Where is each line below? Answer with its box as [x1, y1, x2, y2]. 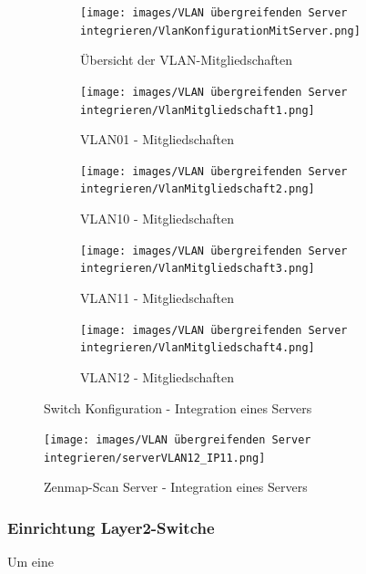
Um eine [7, 552, 54, 571]
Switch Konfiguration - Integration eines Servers [44, 398, 312, 417]
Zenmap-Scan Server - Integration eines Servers [44, 477, 308, 496]
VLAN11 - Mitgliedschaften [80, 288, 235, 308]
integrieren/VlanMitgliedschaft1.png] [80, 103, 315, 117]
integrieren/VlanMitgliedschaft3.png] [80, 262, 315, 276]
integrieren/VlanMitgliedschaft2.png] [80, 183, 315, 196]
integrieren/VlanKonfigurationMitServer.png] [80, 24, 361, 37]
